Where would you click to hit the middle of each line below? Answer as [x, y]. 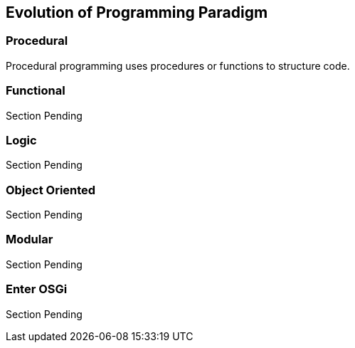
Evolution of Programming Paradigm [137, 12]
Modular [30, 239]
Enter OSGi [37, 289]
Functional [36, 91]
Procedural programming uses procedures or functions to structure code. [178, 65]
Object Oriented [51, 190]
